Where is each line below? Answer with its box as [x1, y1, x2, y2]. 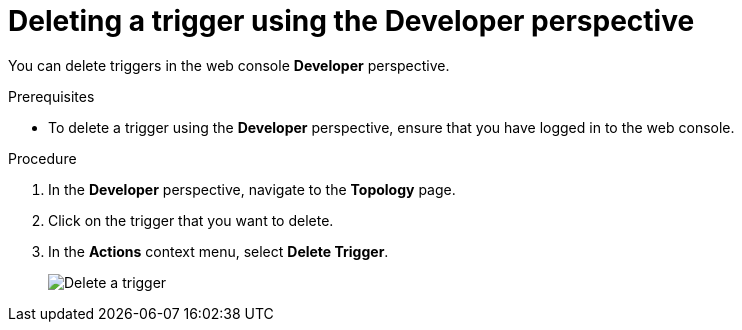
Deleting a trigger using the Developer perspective [8, 4, 695, 38]
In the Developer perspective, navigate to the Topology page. [48, 180, 456, 198]
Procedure [8, 149, 77, 167]
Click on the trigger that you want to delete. [48, 211, 334, 229]
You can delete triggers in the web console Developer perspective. [8, 56, 450, 74]
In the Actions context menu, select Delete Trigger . [48, 242, 389, 260]
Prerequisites [8, 87, 95, 105]
